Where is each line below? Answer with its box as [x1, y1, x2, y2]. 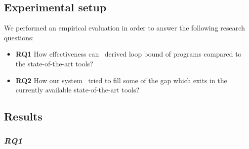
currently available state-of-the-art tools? [15, 85, 140, 95]
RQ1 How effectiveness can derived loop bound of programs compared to [15, 49, 242, 59]
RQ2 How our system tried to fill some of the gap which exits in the [15, 75, 227, 85]
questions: [4, 32, 34, 42]
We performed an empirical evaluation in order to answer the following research [4, 23, 245, 33]
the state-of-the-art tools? [15, 58, 93, 68]
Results [4, 109, 42, 124]
